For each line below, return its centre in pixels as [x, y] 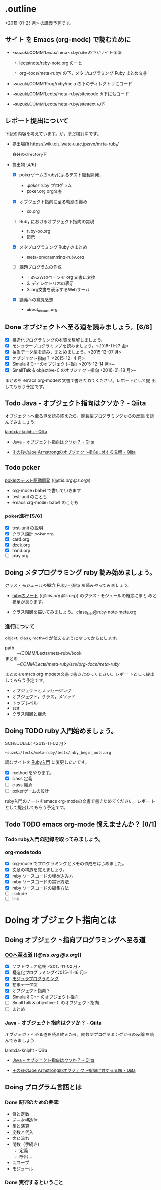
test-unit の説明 [27, 528]
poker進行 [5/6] [23, 516]
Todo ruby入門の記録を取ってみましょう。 [54, 839]
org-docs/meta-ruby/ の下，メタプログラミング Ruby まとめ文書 [83, 73]
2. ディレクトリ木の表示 [50, 283]
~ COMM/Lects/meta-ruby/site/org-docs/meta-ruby [68, 664]
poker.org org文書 [44, 191]
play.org [20, 556]
